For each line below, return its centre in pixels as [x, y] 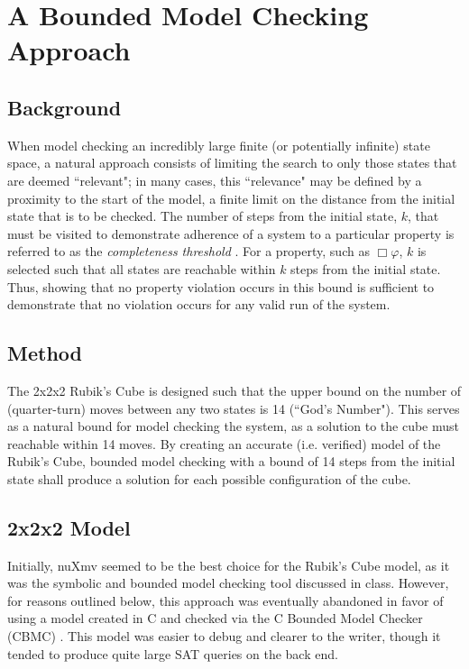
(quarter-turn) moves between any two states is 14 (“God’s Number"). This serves [234, 408]
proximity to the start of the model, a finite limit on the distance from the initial [231, 198]
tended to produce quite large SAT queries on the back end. [173, 653]
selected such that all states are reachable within [142, 268]
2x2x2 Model [69, 527]
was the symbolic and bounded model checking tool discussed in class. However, [228, 583]
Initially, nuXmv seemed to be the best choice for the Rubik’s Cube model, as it [229, 565]
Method [45, 353]
